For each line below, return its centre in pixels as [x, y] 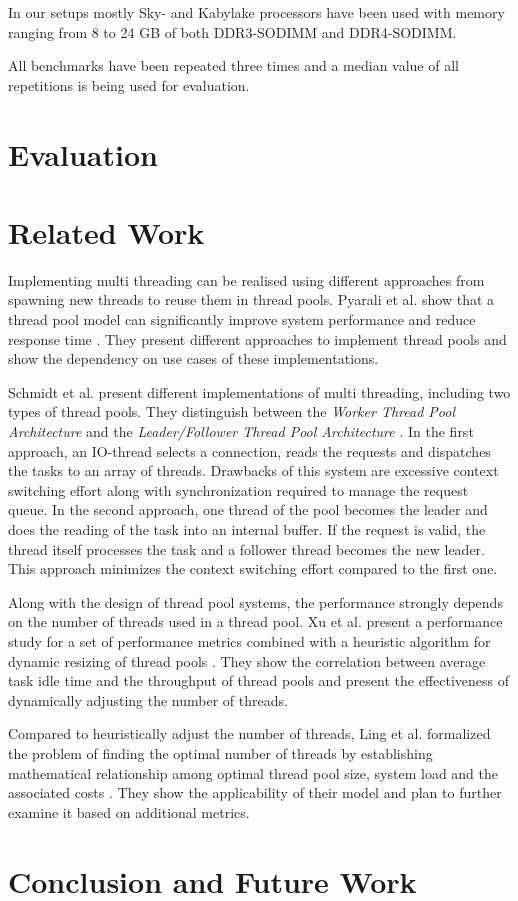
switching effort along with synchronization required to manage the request [238, 489]
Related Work [106, 231]
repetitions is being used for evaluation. [129, 84]
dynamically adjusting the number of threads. [148, 699]
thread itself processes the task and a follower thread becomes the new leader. [246, 548]
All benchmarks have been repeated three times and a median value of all [233, 65]
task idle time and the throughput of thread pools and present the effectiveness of [259, 680]
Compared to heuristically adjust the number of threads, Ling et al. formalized [249, 733]
